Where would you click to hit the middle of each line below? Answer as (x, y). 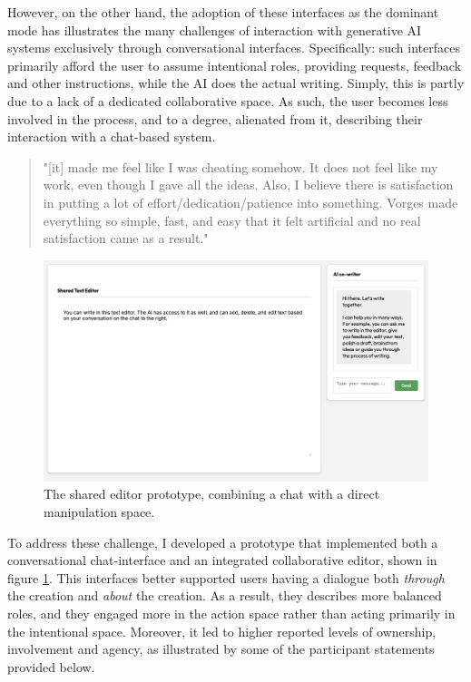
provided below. (51, 666)
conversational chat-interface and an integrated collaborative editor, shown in (222, 560)
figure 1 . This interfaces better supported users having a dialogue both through (226, 577)
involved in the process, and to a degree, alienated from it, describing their (215, 118)
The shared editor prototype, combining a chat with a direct (212, 494)
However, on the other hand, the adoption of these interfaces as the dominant (223, 12)
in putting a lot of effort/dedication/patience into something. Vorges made (250, 202)
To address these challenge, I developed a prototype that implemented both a (223, 542)
